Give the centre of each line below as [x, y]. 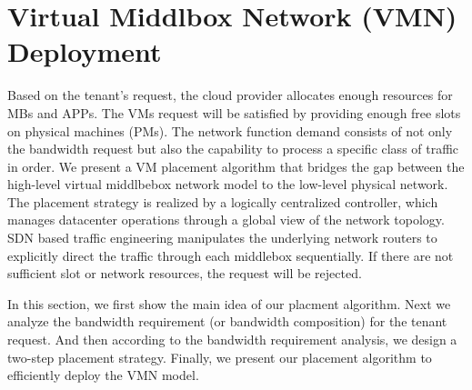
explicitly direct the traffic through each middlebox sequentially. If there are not [231, 255]
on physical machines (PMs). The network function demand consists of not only [230, 130]
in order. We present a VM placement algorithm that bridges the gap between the [236, 166]
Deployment [85, 51]
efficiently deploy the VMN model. [103, 375]
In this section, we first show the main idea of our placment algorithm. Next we [229, 303]
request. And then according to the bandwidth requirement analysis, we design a [232, 340]
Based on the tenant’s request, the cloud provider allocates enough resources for [230, 95]
